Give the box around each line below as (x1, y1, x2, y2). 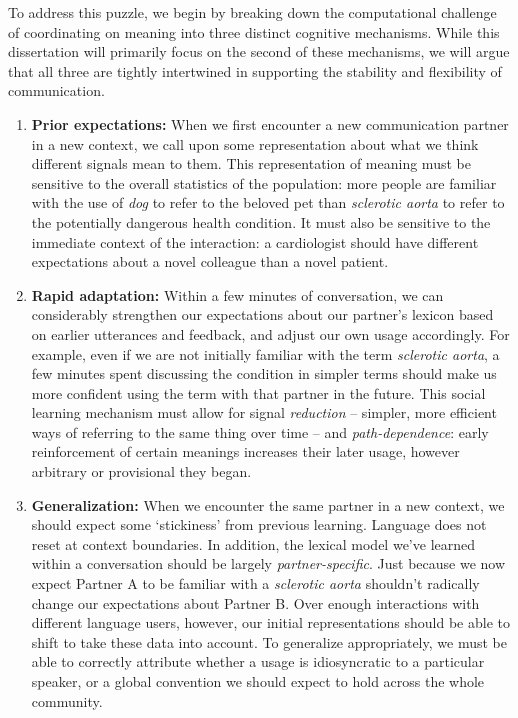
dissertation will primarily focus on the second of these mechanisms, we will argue (8, 41, 510, 62)
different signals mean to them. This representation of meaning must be (31, 153, 471, 174)
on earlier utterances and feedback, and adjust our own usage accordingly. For (31, 323, 510, 344)
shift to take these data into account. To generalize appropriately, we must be (31, 631, 507, 652)
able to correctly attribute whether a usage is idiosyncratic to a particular (31, 651, 485, 672)
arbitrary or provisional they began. (31, 461, 252, 482)
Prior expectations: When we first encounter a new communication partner (31, 113, 509, 134)
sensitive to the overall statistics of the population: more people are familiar (31, 172, 497, 193)
